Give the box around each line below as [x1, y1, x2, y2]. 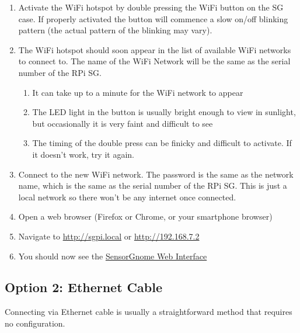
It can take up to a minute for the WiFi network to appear [32, 86, 243, 98]
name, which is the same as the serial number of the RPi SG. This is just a [18, 179, 287, 192]
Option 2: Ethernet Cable [5, 278, 162, 296]
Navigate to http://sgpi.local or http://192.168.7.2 [18, 230, 200, 242]
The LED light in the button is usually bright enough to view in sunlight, [32, 106, 296, 118]
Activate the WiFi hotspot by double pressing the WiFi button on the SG [18, 1, 284, 13]
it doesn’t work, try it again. [32, 148, 134, 160]
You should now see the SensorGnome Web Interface [18, 249, 207, 262]
